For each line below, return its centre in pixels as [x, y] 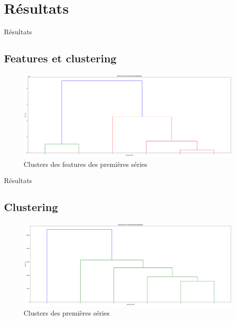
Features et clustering [60, 58]
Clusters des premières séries [67, 313]
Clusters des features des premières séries [86, 164]
